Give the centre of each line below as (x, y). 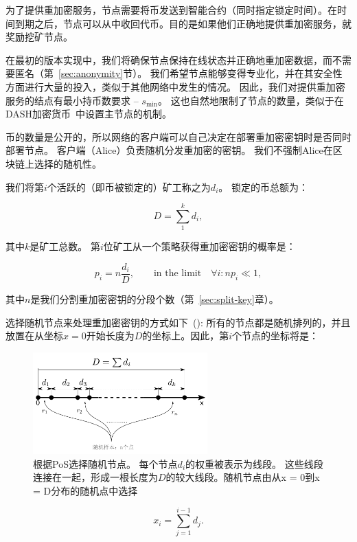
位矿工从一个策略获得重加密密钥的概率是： (199, 246)
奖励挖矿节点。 (39, 37)
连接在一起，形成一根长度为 (95, 477)
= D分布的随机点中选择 (85, 490)
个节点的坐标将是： (276, 336)
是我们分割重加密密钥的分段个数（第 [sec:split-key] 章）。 (154, 298)
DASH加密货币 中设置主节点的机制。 (89, 114)
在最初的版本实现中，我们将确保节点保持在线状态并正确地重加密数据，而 (169, 59)
